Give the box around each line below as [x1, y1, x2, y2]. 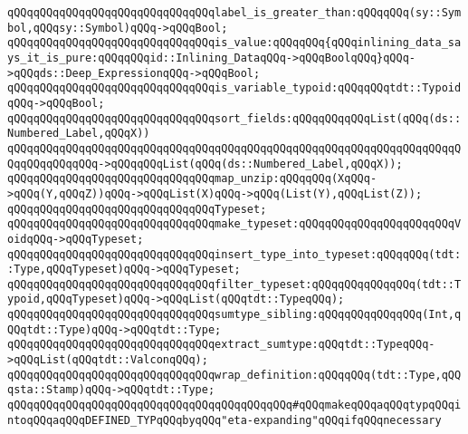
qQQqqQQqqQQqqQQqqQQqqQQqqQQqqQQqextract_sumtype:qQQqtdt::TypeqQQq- [7, 338, 435, 352]
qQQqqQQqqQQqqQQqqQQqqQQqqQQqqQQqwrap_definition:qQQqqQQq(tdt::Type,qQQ [7, 368, 462, 381]
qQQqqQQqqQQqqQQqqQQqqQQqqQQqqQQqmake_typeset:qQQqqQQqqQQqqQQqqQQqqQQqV [7, 217, 462, 231]
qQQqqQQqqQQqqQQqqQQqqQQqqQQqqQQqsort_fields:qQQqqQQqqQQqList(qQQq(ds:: [7, 111, 462, 125]
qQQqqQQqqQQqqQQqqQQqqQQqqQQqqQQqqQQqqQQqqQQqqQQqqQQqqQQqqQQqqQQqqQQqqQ [7, 141, 462, 155]
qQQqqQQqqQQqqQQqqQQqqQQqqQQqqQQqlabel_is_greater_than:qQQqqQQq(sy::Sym [7, 6, 462, 19]
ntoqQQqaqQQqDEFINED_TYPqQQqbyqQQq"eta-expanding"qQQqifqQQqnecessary [7, 413, 442, 427]
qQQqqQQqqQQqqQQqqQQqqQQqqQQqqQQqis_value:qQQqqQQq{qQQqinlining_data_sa [7, 36, 462, 50]
